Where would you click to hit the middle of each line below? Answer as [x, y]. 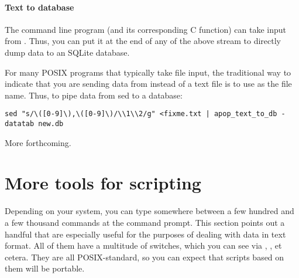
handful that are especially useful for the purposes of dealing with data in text [145, 234]
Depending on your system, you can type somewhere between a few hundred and [149, 211]
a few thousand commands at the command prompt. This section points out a [145, 222]
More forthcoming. [38, 142]
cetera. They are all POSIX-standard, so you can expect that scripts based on [145, 257]
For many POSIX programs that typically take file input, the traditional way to [148, 72]
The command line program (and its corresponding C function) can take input [146, 29]
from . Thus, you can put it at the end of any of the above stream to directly [143, 41]
